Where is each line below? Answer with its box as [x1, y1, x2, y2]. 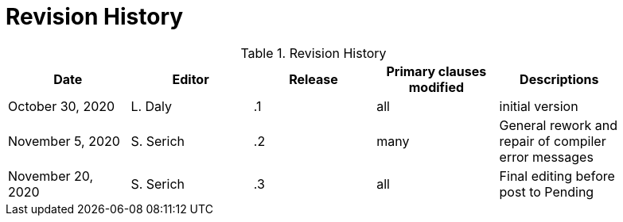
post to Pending [499, 183, 594, 200]
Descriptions [520, 71, 599, 87]
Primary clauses [386, 63, 487, 79]
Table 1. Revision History [240, 44, 387, 61]
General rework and [499, 117, 617, 133]
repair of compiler [499, 132, 606, 149]
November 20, [8, 167, 94, 184]
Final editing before [499, 167, 615, 184]
